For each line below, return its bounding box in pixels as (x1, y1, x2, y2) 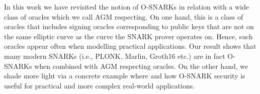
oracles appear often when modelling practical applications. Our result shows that (4, 41, 256, 51)
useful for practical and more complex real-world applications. (4, 80, 195, 90)
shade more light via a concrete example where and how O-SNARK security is (4, 70, 245, 81)
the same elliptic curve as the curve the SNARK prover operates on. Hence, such (4, 31, 253, 41)
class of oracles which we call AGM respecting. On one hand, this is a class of (4, 11, 243, 22)
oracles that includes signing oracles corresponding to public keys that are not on (4, 21, 254, 32)
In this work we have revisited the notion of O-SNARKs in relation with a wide (4, 2, 249, 12)
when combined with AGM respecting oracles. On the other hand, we (34, 60, 248, 71)
